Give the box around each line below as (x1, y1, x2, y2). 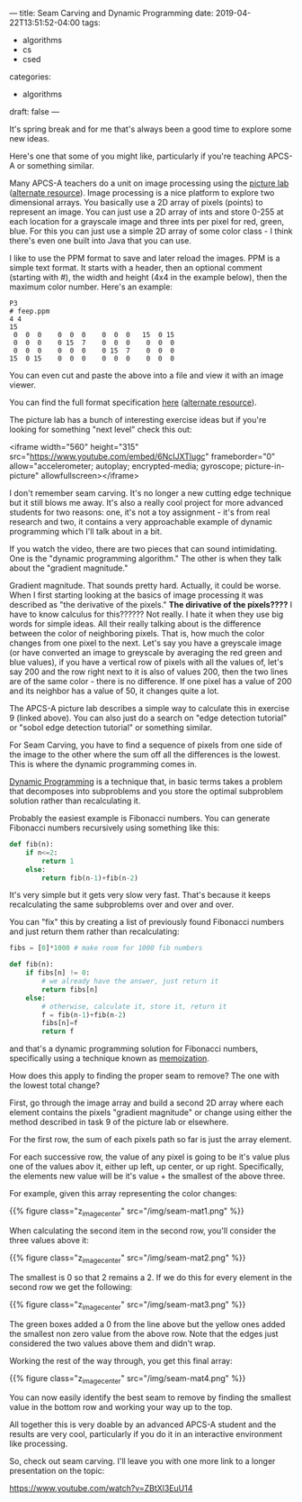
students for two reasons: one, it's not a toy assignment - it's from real (9, 507, 271, 517)
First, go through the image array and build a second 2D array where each (9, 1097, 284, 1108)
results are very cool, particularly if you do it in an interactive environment (9, 1429, 283, 1440)
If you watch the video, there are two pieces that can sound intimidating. (9, 544, 278, 554)
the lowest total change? (9, 1080, 101, 1091)
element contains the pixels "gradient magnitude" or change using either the (9, 1107, 292, 1118)
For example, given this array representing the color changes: (9, 1188, 238, 1199)
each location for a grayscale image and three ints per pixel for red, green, (9, 216, 285, 226)
